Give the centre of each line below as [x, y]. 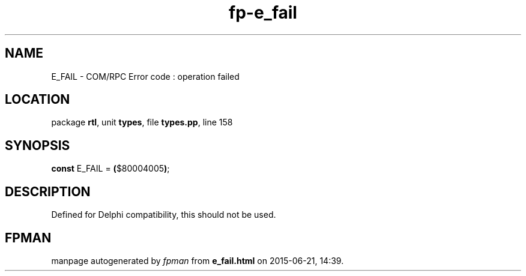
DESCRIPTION [48, 191]
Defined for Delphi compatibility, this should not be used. [164, 215]
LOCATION [38, 100]
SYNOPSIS [38, 145]
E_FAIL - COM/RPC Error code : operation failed [145, 76]
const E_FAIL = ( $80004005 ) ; [110, 169]
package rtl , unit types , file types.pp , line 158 [142, 122]
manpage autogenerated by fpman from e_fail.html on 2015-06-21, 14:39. [198, 260]
